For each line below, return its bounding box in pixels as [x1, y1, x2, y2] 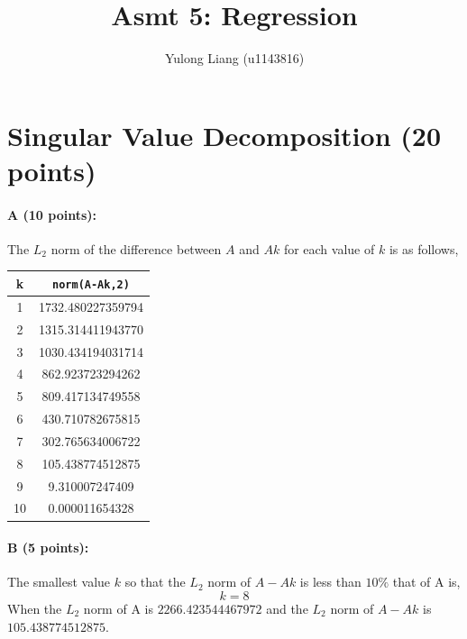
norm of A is [83, 598, 153, 617]
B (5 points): [7, 538, 89, 557]
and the [266, 598, 308, 617]
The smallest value [7, 572, 111, 591]
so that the [124, 572, 186, 591]
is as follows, [389, 239, 459, 258]
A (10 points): [7, 205, 96, 224]
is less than [299, 572, 362, 591]
